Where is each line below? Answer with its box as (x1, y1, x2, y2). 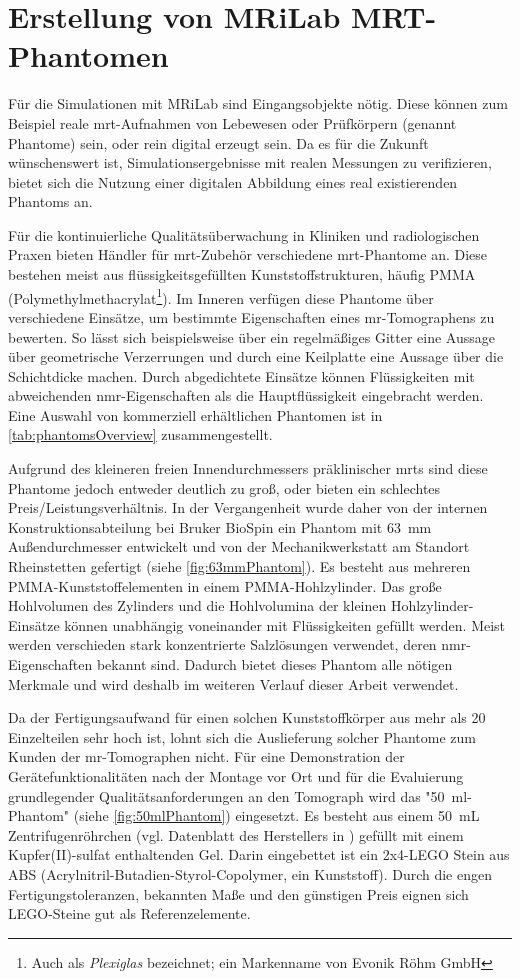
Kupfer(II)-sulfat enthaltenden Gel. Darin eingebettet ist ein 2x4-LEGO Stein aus (8, 844, 510, 865)
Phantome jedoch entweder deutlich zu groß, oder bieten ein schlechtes (8, 477, 441, 498)
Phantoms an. (8, 191, 93, 212)
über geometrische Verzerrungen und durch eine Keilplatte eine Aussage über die (8, 346, 504, 367)
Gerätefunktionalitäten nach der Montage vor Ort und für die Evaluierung (8, 765, 464, 786)
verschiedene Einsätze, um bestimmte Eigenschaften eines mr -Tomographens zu (8, 306, 495, 327)
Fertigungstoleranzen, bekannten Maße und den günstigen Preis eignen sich (8, 883, 469, 904)
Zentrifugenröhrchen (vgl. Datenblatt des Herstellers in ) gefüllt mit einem (8, 824, 464, 845)
